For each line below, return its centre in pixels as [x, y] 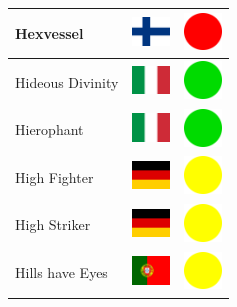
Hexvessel [49, 32]
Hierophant [49, 129]
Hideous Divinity [67, 81]
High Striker [53, 224]
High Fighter [54, 176]
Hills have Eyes [61, 272]
